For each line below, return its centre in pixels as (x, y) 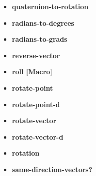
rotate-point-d (36, 104)
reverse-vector (36, 55)
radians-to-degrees (43, 23)
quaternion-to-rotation (50, 6)
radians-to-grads (40, 39)
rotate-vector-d (38, 136)
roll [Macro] (32, 72)
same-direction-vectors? (52, 169)
